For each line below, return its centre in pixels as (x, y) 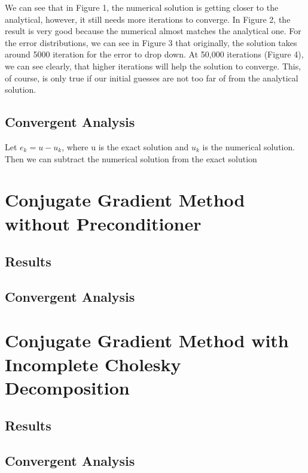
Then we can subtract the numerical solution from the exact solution (131, 158)
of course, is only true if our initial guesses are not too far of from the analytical (152, 78)
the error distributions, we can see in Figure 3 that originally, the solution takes (151, 42)
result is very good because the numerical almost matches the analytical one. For (153, 31)
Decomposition (67, 387)
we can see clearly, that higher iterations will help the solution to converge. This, (153, 66)
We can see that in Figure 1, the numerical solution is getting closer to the (142, 7)
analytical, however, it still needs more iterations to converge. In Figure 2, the (148, 19)
